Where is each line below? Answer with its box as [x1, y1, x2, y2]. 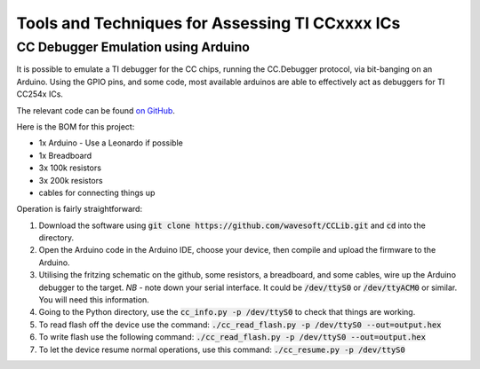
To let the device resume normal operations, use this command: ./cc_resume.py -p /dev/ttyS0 [38, 344, 406, 355]
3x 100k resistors [38, 162, 102, 173]
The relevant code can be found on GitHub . [16, 105, 175, 115]
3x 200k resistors [38, 175, 103, 185]
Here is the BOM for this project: [16, 121, 135, 132]
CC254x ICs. [16, 89, 64, 99]
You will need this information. [38, 294, 150, 305]
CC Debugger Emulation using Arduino [16, 39, 251, 55]
